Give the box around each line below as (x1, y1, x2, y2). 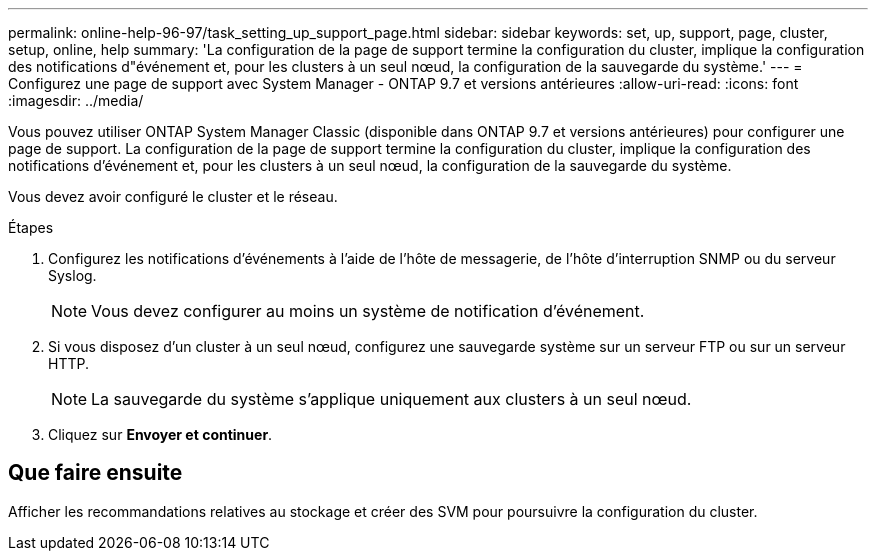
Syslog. (48, 267, 97, 284)
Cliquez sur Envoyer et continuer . (48, 426, 273, 443)
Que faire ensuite (8, 460, 183, 486)
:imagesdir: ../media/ (8, 92, 144, 109)
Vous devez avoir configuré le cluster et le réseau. (8, 188, 338, 205)
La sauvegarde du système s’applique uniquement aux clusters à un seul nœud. (91, 389, 692, 409)
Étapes (8, 219, 54, 236)
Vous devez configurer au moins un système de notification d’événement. (91, 301, 645, 321)
